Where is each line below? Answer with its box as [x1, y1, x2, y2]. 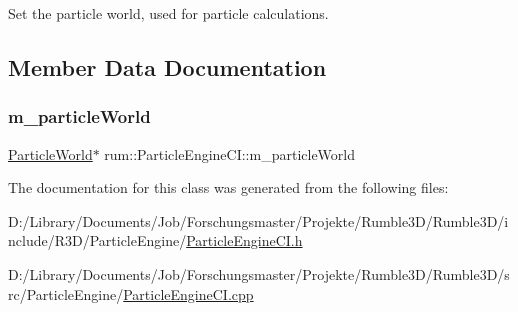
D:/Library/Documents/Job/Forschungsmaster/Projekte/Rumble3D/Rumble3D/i [8, 210, 509, 231]
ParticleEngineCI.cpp [123, 283, 254, 304]
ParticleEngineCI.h [186, 230, 303, 251]
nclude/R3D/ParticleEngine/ [8, 230, 187, 251]
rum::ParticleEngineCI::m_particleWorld [104, 143, 356, 164]
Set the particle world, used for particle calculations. [8, 3, 329, 23]
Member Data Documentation [8, 51, 327, 82]
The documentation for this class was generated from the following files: [8, 177, 449, 198]
